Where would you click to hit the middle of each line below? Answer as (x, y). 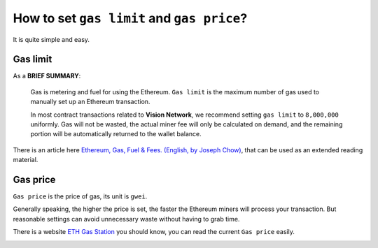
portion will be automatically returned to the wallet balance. (116, 134)
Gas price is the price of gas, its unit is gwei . (80, 196)
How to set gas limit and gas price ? (130, 18)
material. (26, 160)
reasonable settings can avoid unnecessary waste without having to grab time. (126, 219)
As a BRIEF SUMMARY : (47, 76)
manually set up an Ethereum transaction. (90, 102)
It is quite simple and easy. (51, 39)
